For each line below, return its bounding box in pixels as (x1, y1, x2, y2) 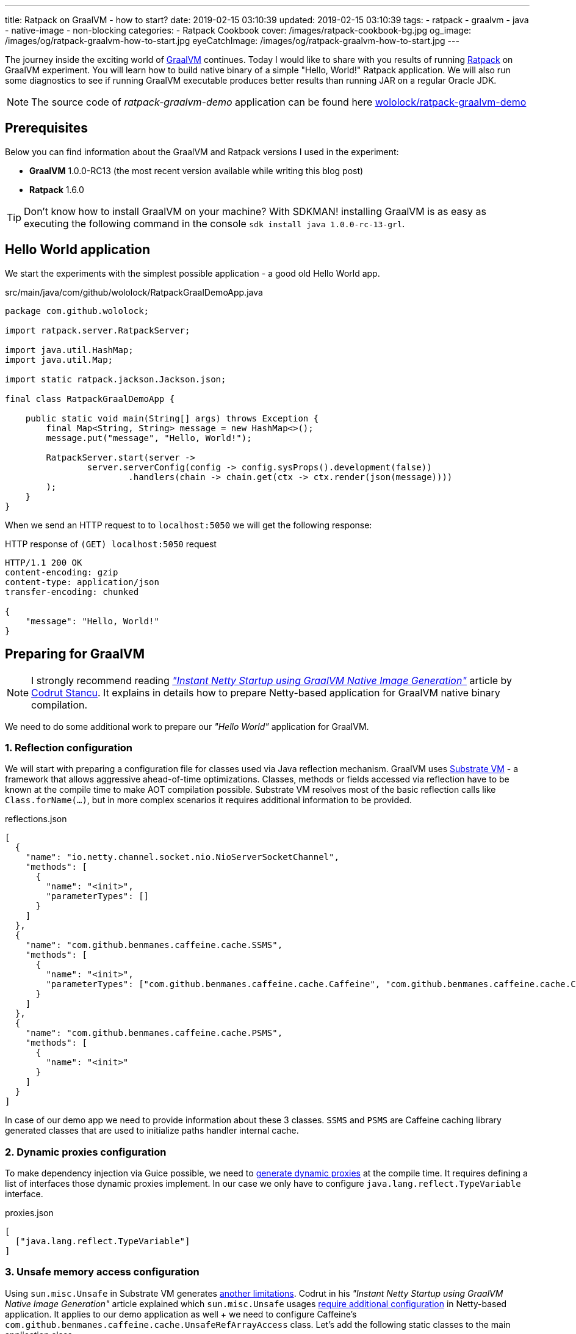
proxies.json (5, 1208, 54, 1219)
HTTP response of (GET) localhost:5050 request (5, 538, 217, 549)
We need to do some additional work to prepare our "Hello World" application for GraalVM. (5, 721, 369, 732)
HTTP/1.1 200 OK (5, 557, 82, 567)
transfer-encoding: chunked (5, 586, 139, 597)
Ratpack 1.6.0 (29, 184, 84, 195)
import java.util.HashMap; (5, 344, 134, 355)
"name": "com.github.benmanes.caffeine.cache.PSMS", (25, 1028, 283, 1038)
